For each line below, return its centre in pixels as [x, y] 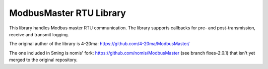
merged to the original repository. [43, 60]
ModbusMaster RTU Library [67, 13]
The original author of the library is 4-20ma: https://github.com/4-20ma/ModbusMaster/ [99, 44]
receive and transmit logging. [39, 34]
